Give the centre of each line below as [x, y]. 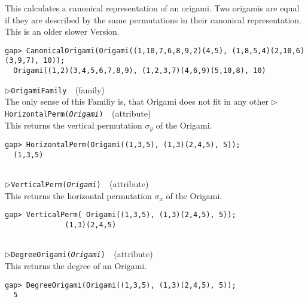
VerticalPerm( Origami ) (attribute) [80, 184]
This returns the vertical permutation [74, 125]
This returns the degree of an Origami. [76, 265]
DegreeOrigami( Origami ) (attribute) [82, 254]
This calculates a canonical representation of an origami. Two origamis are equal [152, 8]
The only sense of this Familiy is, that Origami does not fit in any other [137, 101]
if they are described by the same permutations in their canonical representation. [153, 19]
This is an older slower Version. [62, 31]
